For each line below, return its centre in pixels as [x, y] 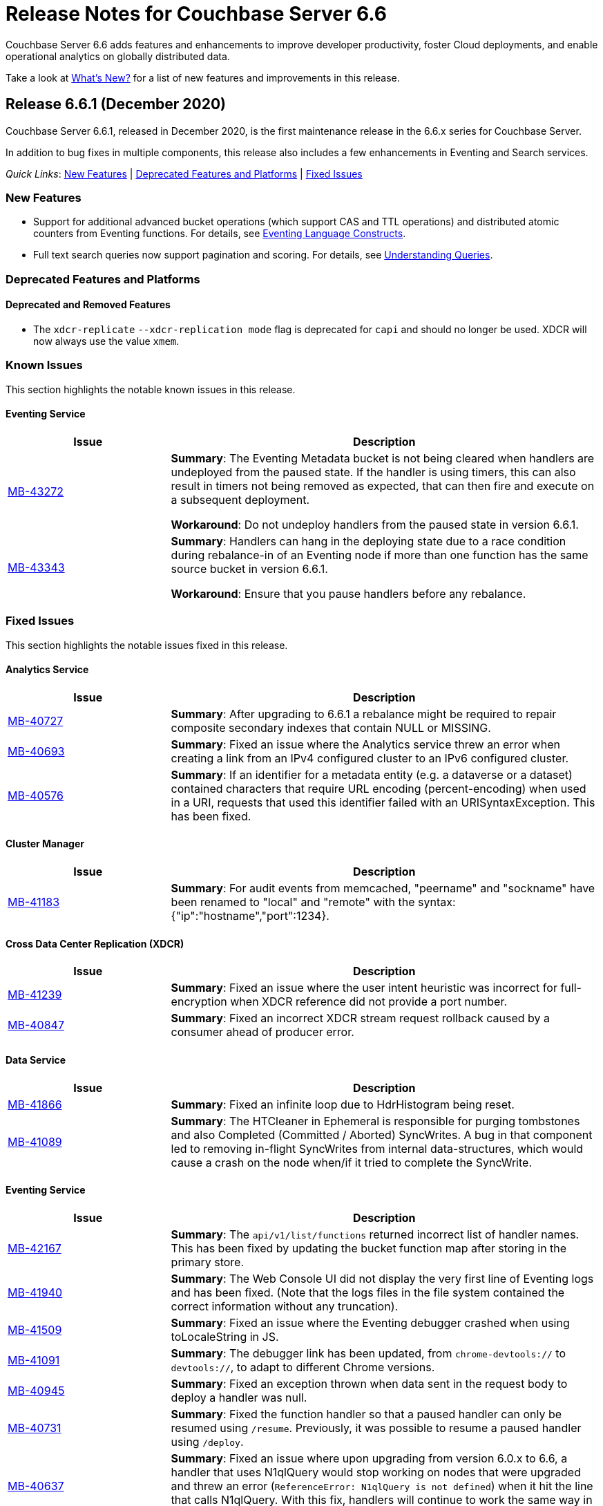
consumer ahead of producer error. [262, 1032]
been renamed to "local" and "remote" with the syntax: [313, 902]
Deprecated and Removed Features [88, 305]
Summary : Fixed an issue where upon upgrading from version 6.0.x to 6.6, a [369, 1458]
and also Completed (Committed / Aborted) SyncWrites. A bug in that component [382, 1135]
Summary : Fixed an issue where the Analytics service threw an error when [365, 744]
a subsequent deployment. [240, 499]
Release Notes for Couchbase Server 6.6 [197, 14]
